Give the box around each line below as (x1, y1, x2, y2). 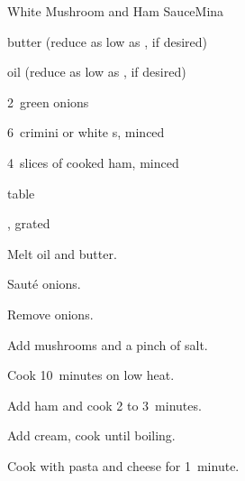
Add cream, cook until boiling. (7, 426, 176, 445)
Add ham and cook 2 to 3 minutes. (7, 395, 202, 414)
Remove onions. (7, 304, 94, 323)
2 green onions (7, 92, 89, 111)
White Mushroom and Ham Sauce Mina (7, 2, 224, 20)
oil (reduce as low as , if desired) (7, 62, 186, 81)
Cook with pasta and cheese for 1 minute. (7, 456, 240, 475)
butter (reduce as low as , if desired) (7, 32, 207, 51)
